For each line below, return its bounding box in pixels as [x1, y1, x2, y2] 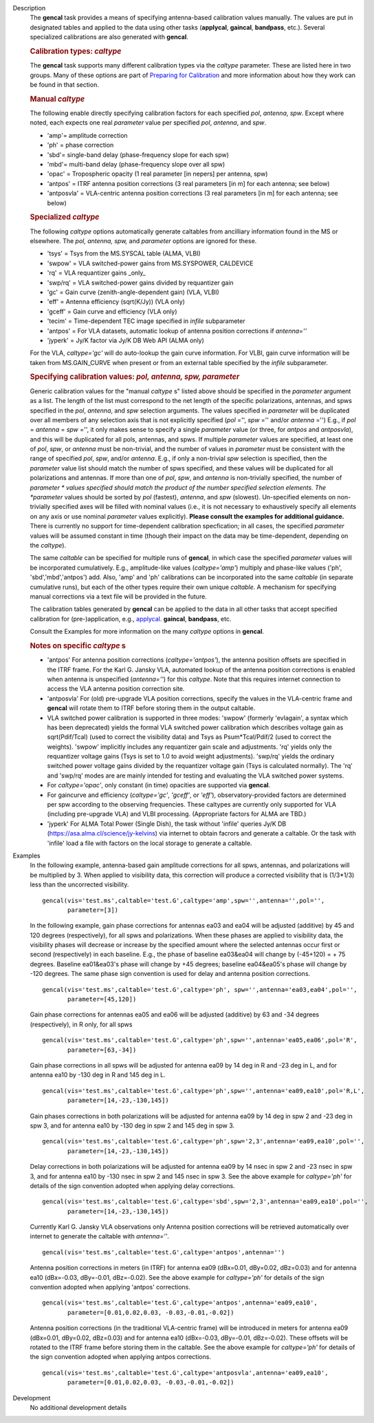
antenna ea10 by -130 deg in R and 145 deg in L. [30, 1071, 166, 1079]
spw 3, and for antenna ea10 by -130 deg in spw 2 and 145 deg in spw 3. [30, 1121, 235, 1130]
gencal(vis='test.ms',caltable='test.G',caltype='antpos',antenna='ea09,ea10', [42, 1299, 318, 1307]
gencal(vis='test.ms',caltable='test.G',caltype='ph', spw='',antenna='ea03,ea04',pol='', [42, 986, 357, 993]
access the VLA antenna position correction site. [47, 685, 185, 693]
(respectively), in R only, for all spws [30, 1020, 133, 1028]
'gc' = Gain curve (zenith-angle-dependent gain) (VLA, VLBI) [47, 288, 219, 296]
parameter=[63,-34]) [67, 1046, 137, 1054]
